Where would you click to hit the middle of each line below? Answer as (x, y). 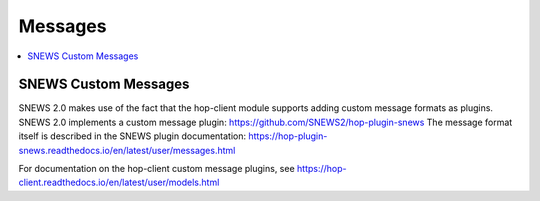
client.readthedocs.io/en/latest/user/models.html (119, 182)
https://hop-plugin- (288, 136)
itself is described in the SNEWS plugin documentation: (132, 136)
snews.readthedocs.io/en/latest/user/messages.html (127, 150)
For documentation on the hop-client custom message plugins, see (156, 169)
